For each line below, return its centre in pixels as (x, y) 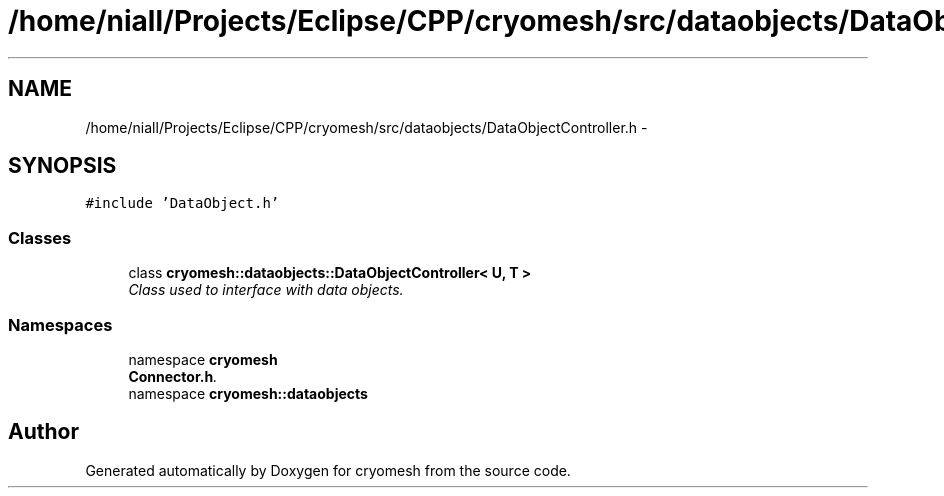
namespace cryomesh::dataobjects (248, 393)
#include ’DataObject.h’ (182, 203)
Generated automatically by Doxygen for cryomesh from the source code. (328, 470)
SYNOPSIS (62, 166)
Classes (40, 237)
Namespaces (60, 324)
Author (43, 432)
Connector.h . (173, 376)
